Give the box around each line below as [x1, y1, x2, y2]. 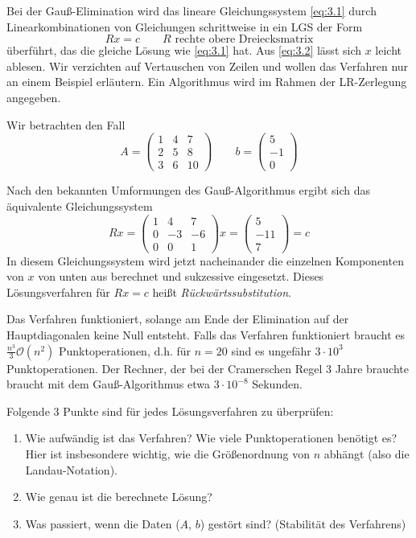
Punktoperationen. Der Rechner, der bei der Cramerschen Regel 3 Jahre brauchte [6, 359, 409, 376]
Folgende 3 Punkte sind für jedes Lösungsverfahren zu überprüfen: [6, 402, 334, 419]
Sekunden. [252, 376, 303, 392]
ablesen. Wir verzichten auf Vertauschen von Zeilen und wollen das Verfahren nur [6, 57, 409, 74]
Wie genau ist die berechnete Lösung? [25, 488, 212, 505]
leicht [375, 42, 402, 59]
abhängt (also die [323, 446, 410, 462]
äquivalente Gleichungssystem [6, 197, 153, 214]
